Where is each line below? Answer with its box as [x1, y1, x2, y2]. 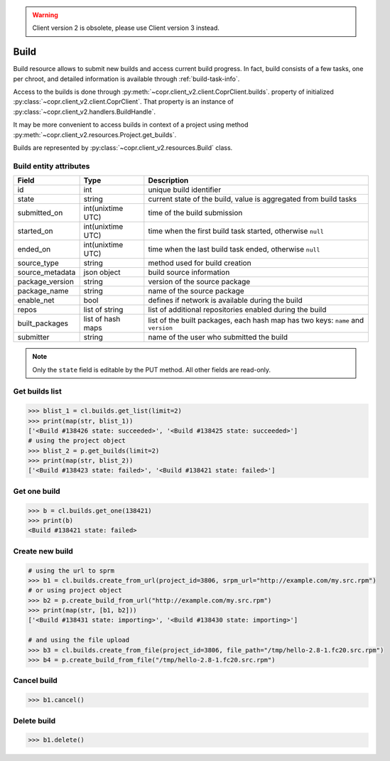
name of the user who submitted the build [148, 333, 288, 342]
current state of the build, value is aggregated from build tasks [148, 194, 357, 204]
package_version [17, 277, 75, 287]
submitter [17, 333, 50, 342]
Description [148, 176, 189, 185]
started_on [17, 226, 53, 236]
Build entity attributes [13, 161, 90, 171]
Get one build [13, 486, 60, 496]
